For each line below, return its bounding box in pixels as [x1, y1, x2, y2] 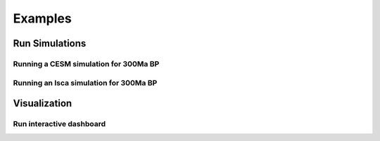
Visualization [13, 97, 72, 109]
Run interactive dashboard [13, 119, 106, 129]
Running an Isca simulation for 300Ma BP [13, 78, 158, 87]
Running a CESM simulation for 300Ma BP [13, 59, 160, 68]
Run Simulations [13, 37, 87, 49]
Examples [13, 11, 72, 26]
